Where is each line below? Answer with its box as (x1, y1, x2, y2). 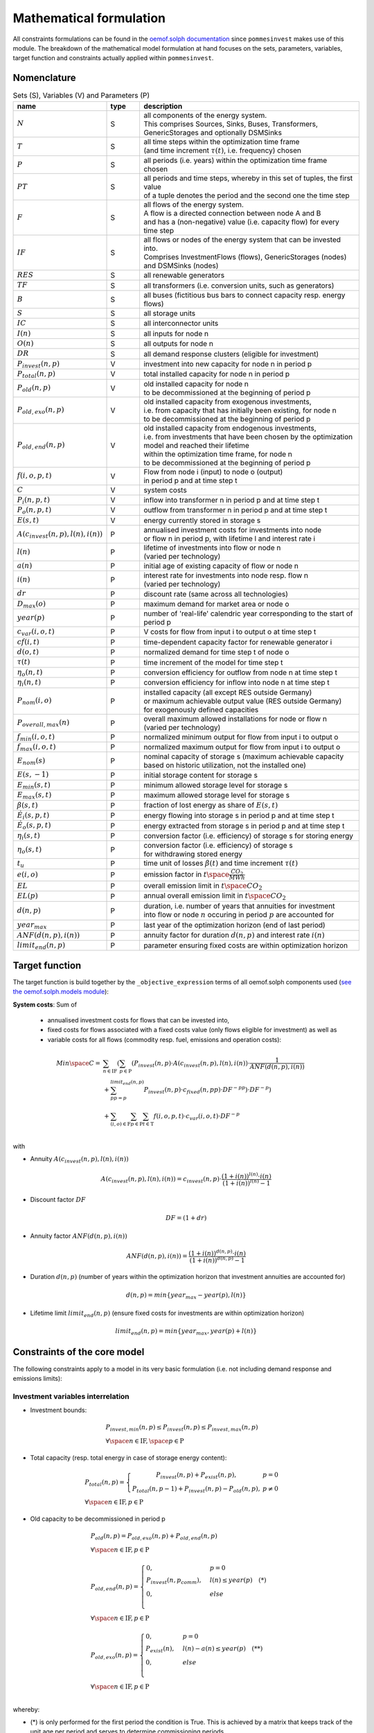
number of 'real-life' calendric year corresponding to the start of (143, 609, 353, 618)
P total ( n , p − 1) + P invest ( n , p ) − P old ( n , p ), (132, 1484, 260, 1494)
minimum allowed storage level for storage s (143, 780, 288, 790)
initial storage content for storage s (143, 770, 258, 780)
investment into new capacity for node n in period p (143, 359, 312, 369)
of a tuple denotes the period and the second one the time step (143, 191, 350, 200)
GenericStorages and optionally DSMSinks (143, 128, 282, 137)
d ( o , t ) (17, 647, 39, 656)
